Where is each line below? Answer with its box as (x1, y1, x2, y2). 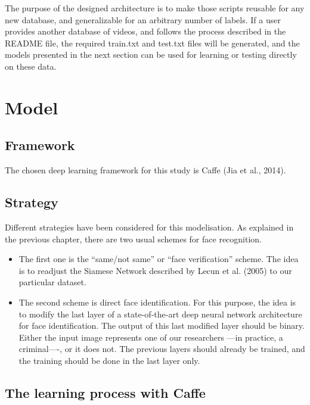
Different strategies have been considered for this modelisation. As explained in (5, 220, 294, 233)
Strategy (5, 193, 58, 211)
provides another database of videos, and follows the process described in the (5, 25, 286, 38)
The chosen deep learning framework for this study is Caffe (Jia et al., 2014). (5, 164, 286, 176)
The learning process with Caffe (5, 383, 206, 401)
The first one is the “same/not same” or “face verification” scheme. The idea (18, 253, 299, 265)
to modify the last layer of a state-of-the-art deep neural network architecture (18, 307, 302, 320)
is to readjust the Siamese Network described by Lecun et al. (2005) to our (18, 264, 292, 276)
